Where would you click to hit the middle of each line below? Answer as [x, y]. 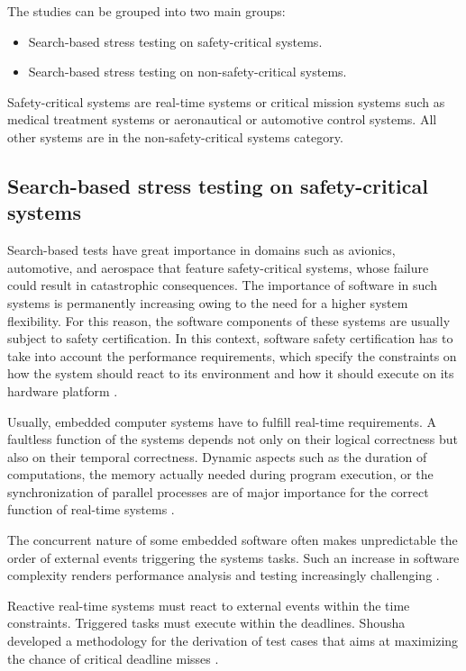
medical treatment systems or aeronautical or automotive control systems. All [222, 119]
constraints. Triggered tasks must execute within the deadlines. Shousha [206, 623]
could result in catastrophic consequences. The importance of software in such [222, 285]
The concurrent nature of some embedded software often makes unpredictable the [233, 540]
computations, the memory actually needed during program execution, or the [220, 474]
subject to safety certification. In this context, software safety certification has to [230, 338]
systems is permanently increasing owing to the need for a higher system [208, 302]
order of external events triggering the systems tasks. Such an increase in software [233, 557]
